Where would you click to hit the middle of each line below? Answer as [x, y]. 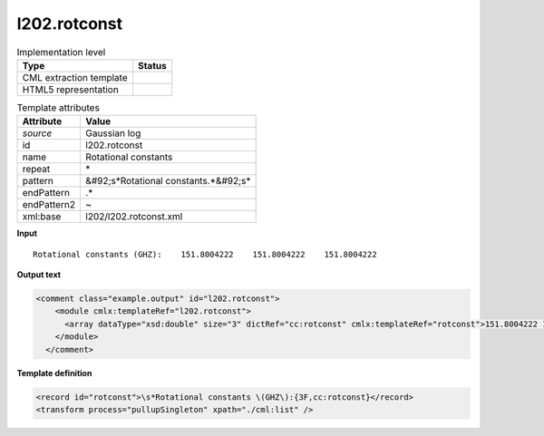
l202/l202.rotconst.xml [134, 217]
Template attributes [58, 108]
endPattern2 [49, 205]
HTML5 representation [71, 89]
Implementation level [61, 52]
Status [152, 65]
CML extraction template [75, 77]
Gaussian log [113, 133]
